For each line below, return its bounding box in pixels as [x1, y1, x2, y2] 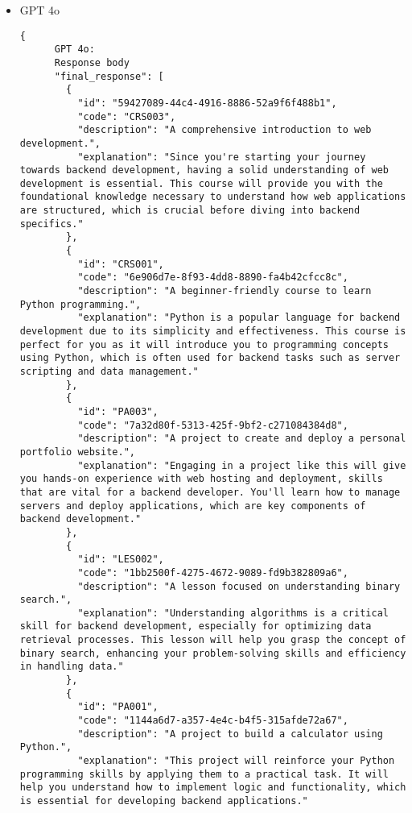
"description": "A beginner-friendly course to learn [77, 285, 372, 297]
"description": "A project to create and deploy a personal [77, 433, 406, 445]
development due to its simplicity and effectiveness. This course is [19, 326, 406, 338]
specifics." [19, 218, 84, 230]
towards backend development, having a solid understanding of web [19, 164, 389, 176]
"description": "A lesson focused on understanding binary [77, 580, 401, 592]
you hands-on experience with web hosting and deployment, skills [19, 473, 383, 485]
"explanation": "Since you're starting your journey [77, 151, 366, 163]
